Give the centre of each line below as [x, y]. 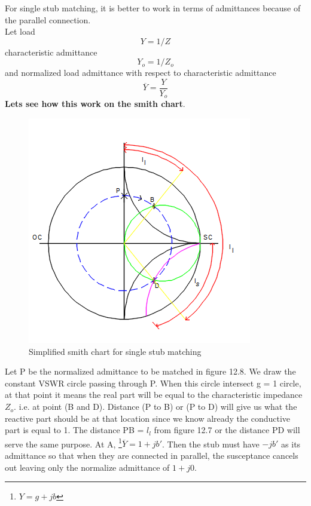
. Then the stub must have [211, 444]
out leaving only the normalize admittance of [87, 467]
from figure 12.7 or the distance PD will [227, 430]
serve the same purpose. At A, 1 [63, 443]
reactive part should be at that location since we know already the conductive [148, 418]
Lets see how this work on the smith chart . [95, 104]
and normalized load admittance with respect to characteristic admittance [141, 73]
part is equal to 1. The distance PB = [74, 430]
